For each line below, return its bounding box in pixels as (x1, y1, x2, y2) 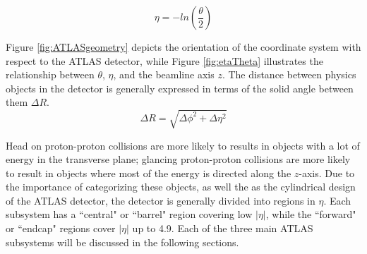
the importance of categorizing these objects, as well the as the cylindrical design (6, 179, 356, 194)
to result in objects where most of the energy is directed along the (6, 165, 291, 180)
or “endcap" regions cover (6, 221, 116, 236)
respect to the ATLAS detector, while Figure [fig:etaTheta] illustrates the (6, 53, 323, 68)
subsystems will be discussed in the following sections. (6, 234, 239, 249)
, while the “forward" (265, 207, 356, 222)
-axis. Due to (299, 165, 355, 180)
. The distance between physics (222, 67, 356, 82)
